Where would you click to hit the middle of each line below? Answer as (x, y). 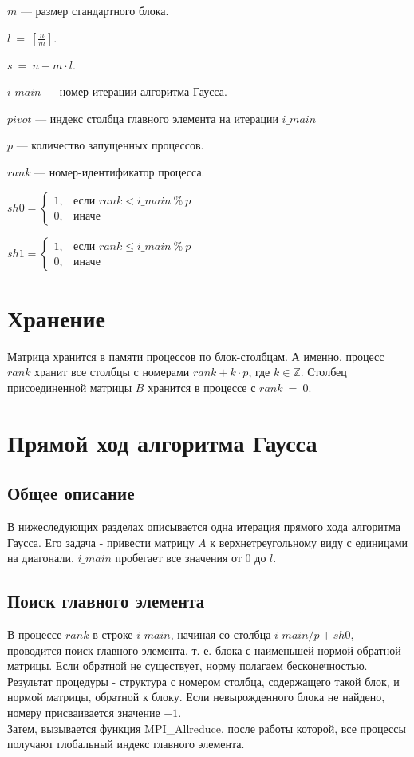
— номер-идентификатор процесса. (120, 171)
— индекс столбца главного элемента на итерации (157, 118)
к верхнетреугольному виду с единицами (309, 542)
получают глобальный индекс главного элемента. (126, 744)
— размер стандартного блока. (95, 10)
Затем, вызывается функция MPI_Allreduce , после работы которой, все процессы (207, 728)
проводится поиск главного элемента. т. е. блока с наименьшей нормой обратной (204, 650)
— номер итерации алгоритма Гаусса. (136, 91)
